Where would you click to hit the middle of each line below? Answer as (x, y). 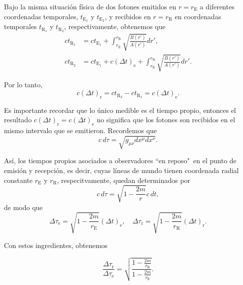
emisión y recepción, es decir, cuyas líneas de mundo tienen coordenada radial (121, 170)
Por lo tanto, (23, 85)
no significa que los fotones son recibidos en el (166, 120)
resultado (18, 120)
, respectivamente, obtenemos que (115, 26)
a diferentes (217, 6)
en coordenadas (198, 16)
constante (18, 180)
